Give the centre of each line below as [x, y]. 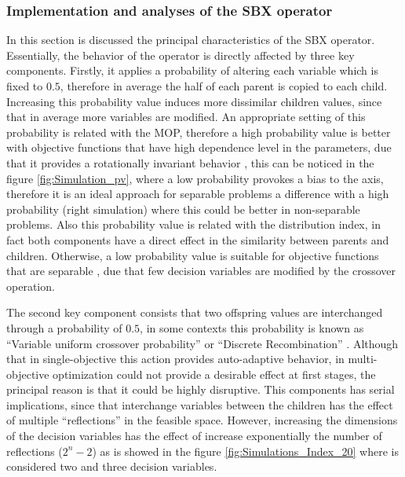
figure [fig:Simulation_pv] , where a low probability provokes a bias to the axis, [195, 178]
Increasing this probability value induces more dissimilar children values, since [194, 101]
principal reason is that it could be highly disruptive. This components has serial [201, 389]
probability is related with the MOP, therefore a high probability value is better [199, 132]
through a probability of [64, 327]
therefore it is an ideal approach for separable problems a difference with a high [198, 194]
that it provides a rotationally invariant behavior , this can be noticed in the [190, 162]
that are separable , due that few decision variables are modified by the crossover [201, 271]
